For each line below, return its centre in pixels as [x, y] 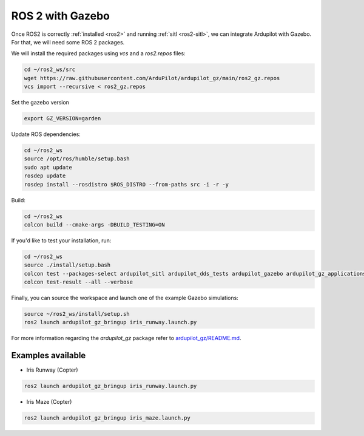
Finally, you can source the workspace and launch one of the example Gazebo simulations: [125, 298]
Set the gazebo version [40, 103]
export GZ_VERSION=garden [62, 119]
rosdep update [45, 176]
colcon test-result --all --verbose [79, 282]
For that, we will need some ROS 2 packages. [68, 42]
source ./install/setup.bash [67, 265]
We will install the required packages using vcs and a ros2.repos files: [98, 53]
